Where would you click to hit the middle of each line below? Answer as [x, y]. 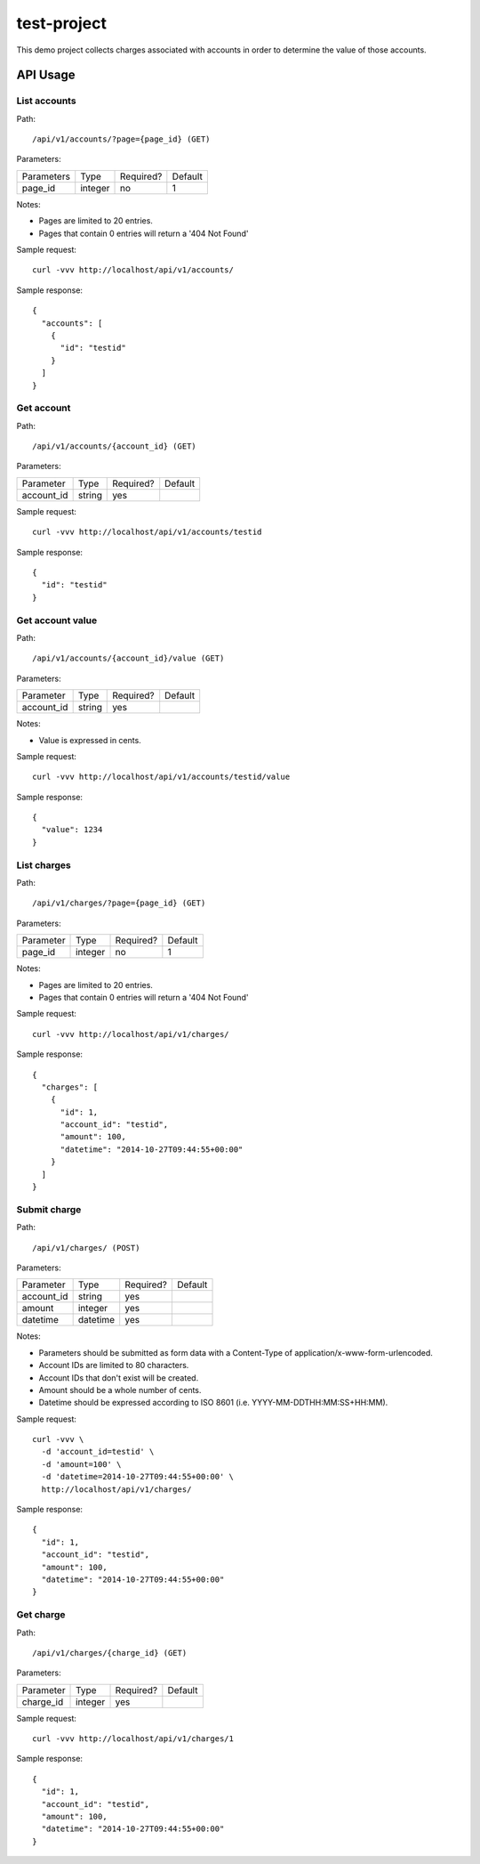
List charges [44, 865]
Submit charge [49, 1209]
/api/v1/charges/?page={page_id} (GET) [119, 903]
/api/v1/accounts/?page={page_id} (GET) [121, 139]
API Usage [46, 75]
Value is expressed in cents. [90, 740]
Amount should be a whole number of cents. [120, 1390]
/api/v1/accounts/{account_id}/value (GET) [128, 658]
